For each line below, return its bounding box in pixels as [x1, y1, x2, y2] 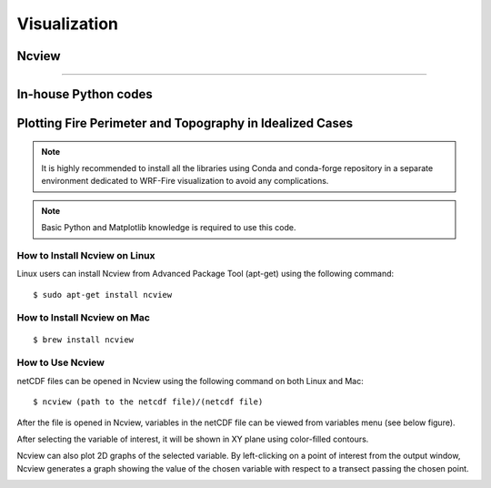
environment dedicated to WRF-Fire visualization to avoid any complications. [41, 176, 329, 187]
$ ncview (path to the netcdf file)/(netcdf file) [33, 397, 264, 407]
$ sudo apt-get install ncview [33, 290, 173, 300]
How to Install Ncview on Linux [16, 249, 155, 261]
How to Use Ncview [16, 356, 105, 369]
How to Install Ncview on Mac [16, 311, 150, 324]
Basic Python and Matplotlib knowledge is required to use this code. [41, 222, 296, 233]
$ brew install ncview [33, 334, 135, 345]
